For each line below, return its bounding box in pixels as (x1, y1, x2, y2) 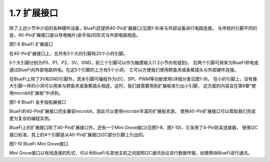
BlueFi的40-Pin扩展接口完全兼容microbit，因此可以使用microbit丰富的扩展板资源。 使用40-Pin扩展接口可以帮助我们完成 (9, 108, 256, 114)
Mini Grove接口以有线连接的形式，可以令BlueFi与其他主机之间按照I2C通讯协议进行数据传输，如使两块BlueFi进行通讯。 (9, 150, 252, 156)
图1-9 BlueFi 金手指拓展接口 (9, 99, 66, 105)
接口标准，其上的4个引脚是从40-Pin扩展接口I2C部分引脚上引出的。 (9, 131, 147, 137)
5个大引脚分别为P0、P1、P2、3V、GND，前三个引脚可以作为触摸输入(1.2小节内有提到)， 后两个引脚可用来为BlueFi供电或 (9, 60, 258, 66)
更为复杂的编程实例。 (9, 115, 53, 121)
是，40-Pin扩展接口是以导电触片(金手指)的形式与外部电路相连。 (9, 32, 141, 38)
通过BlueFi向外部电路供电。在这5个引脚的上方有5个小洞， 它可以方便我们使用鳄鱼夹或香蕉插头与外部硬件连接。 (9, 67, 239, 73)
